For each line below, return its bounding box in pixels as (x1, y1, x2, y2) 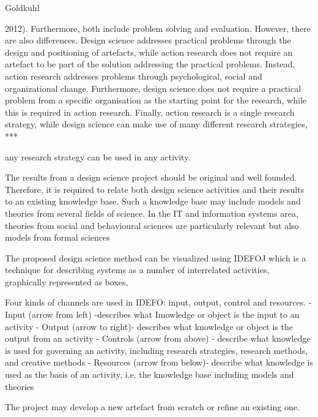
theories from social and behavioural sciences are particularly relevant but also (5, 219, 299, 231)
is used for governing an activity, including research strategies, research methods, (5, 344, 308, 356)
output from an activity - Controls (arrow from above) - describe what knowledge (5, 332, 311, 345)
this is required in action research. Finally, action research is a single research (5, 105, 295, 118)
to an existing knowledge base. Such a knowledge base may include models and (5, 195, 301, 208)
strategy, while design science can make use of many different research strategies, (5, 118, 308, 130)
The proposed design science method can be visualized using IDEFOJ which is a (5, 251, 306, 264)
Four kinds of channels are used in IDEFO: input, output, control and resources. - (5, 296, 312, 309)
